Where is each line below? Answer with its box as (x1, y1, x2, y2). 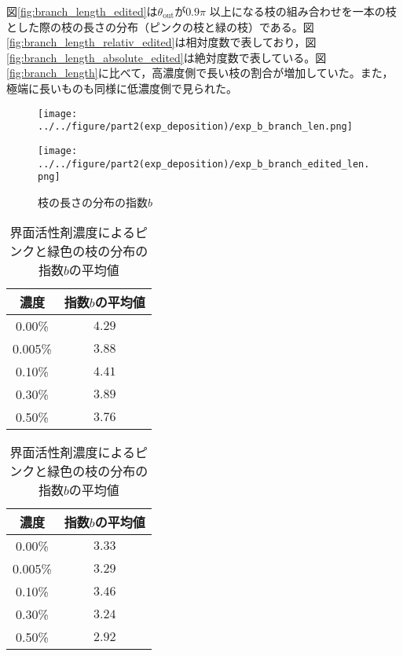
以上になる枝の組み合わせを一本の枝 (209, 3, 397, 19)
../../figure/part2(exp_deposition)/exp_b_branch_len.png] (38, 121, 353, 133)
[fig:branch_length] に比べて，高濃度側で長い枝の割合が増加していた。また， (6, 64, 394, 81)
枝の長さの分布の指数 (38, 193, 148, 210)
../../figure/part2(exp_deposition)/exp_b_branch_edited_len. (38, 158, 370, 170)
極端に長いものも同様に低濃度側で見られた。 (6, 79, 237, 96)
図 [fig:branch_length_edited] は (6, 3, 158, 19)
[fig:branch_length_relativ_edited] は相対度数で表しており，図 (6, 34, 317, 50)
